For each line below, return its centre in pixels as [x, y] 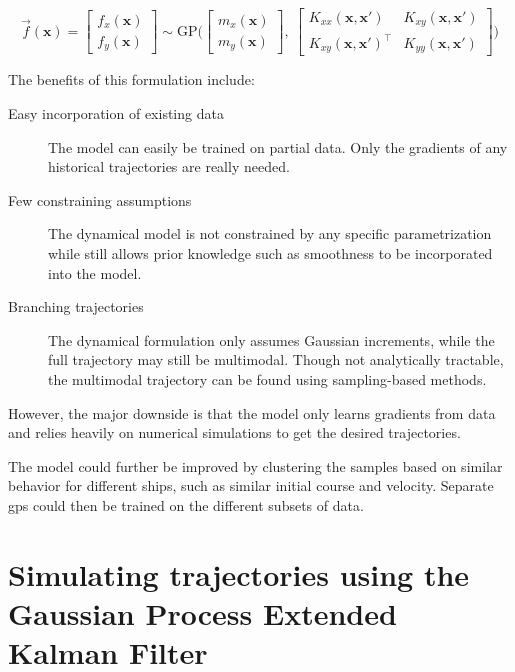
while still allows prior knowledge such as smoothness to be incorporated [270, 253]
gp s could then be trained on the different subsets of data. [186, 504]
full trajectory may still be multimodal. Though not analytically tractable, [276, 359]
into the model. [95, 272]
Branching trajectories [76, 306]
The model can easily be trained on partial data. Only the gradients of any [278, 146]
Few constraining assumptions [100, 199]
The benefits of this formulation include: [131, 79]
